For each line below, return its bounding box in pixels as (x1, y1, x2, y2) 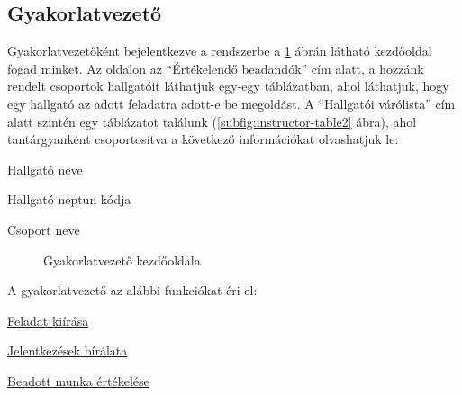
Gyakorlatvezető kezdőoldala (43, 250, 201, 269)
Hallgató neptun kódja (7, 190, 131, 209)
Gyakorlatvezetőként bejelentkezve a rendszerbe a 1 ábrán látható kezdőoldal (7, 41, 432, 60)
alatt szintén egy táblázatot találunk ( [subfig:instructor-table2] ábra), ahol (7, 112, 417, 130)
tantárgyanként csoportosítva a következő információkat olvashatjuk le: (7, 130, 399, 148)
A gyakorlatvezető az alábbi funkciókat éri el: (7, 281, 258, 300)
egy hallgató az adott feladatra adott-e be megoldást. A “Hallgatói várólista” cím (7, 94, 456, 112)
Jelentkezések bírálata (7, 341, 128, 360)
